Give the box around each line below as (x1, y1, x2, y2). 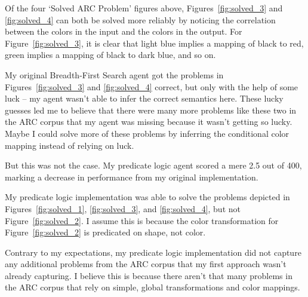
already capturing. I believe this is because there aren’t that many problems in (5, 269, 292, 281)
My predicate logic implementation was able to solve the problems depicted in (5, 191, 290, 203)
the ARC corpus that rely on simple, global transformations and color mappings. (5, 281, 300, 293)
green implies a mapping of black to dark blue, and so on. (5, 48, 216, 61)
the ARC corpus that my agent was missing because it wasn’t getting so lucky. (5, 115, 292, 128)
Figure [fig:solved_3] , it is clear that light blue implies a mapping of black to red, (5, 36, 304, 49)
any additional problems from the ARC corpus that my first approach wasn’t (5, 258, 287, 270)
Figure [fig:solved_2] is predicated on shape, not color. (5, 226, 206, 238)
